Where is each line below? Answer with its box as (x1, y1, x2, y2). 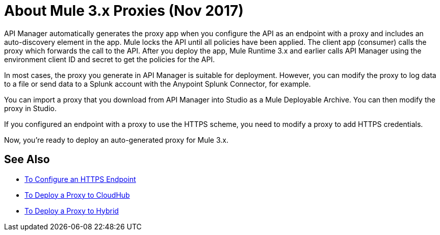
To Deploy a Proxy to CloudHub (24, 190, 130, 199)
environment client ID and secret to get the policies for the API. (4, 55, 215, 64)
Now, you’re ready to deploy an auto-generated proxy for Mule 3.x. (4, 135, 228, 144)
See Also (4, 153, 50, 166)
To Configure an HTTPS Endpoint (24, 174, 136, 184)
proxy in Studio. (4, 103, 57, 113)
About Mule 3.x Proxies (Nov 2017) (4, 2, 244, 19)
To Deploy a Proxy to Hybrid (24, 206, 119, 215)
